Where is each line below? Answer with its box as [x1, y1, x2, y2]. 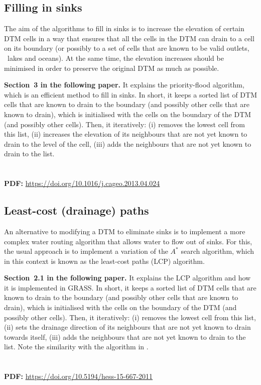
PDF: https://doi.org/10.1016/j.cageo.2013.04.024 [4, 178, 160, 188]
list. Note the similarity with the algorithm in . [4, 341, 149, 352]
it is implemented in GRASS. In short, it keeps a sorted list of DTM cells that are [4, 282, 256, 293]
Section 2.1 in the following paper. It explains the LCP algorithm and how [4, 272, 251, 283]
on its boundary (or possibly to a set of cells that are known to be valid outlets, [4, 43, 249, 53]
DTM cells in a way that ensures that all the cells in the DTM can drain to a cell [4, 33, 254, 43]
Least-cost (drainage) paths [4, 203, 149, 218]
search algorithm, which [181, 246, 254, 256]
